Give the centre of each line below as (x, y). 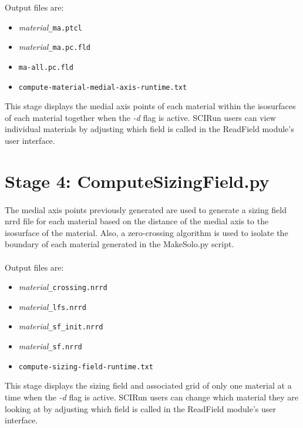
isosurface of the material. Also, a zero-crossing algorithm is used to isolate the (147, 232)
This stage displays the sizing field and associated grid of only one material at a (148, 385)
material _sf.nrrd (50, 346)
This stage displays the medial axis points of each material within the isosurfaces (150, 106)
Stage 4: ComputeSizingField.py (137, 181)
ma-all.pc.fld (46, 67)
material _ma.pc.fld (55, 47)
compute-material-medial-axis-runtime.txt (103, 87)
